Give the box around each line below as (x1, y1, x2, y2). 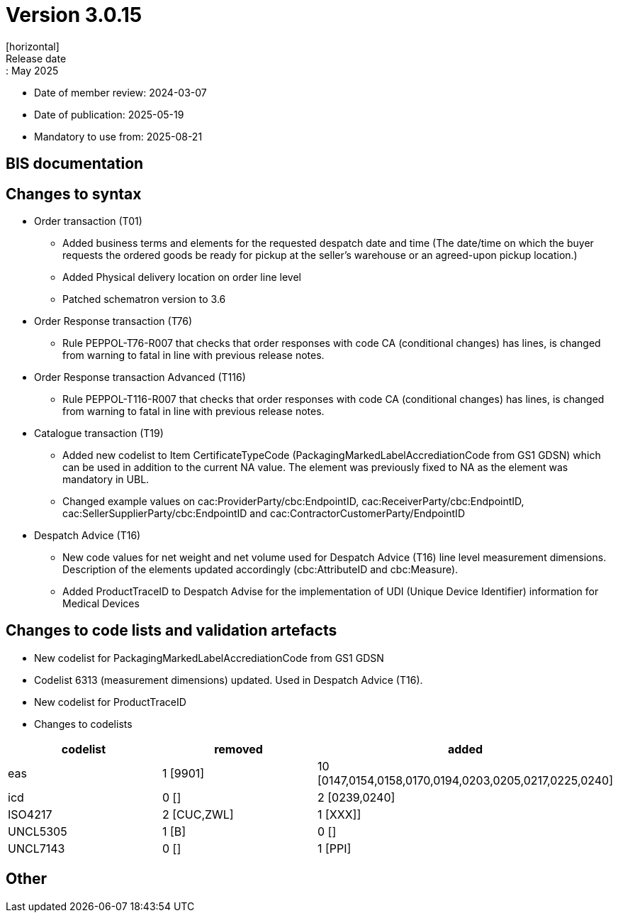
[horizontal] (6, 40, 60, 52)
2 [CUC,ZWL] (162, 807, 234, 822)
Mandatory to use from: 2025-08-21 (34, 130, 203, 143)
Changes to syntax (6, 184, 142, 203)
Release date (6, 52, 67, 65)
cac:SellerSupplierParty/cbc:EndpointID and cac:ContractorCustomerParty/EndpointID (62, 507, 465, 520)
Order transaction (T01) (34, 215, 142, 228)
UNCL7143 (8, 841, 65, 856)
